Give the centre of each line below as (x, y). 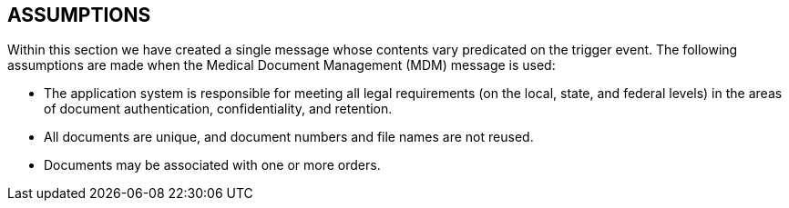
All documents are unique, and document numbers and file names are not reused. (289, 137)
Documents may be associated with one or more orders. (212, 165)
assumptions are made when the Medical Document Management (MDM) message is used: (282, 65)
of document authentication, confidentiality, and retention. (218, 109)
